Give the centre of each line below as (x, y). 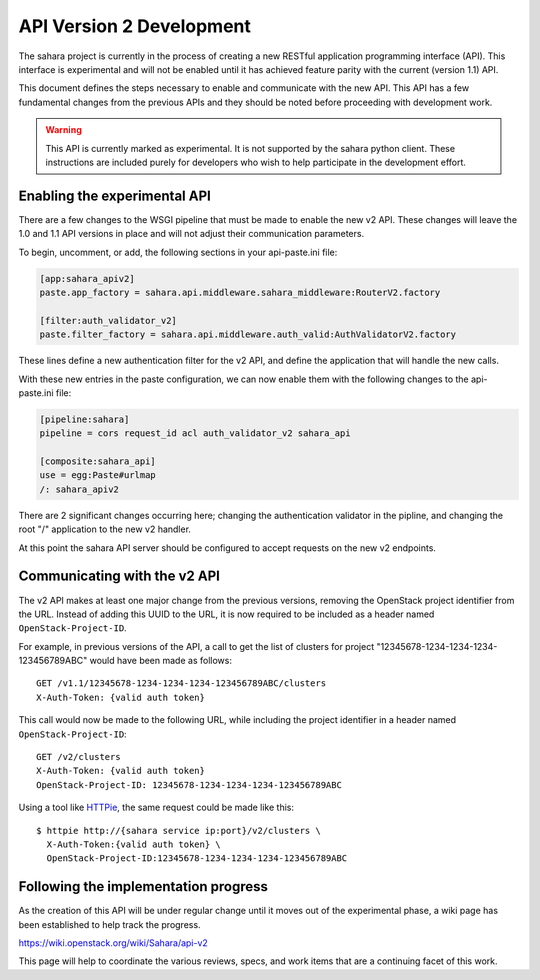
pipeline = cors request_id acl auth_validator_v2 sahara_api (195, 433)
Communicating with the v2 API (119, 576)
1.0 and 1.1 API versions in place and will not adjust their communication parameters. (191, 234)
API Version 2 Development (135, 26)
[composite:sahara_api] (98, 461)
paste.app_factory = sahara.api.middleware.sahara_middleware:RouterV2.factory (240, 292)
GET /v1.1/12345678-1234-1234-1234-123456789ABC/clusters (181, 683)
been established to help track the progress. (109, 924)
